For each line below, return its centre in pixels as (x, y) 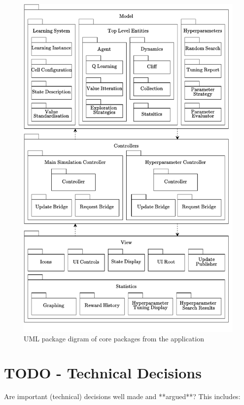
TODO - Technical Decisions (103, 373)
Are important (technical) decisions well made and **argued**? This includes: (122, 396)
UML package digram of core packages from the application (114, 339)
